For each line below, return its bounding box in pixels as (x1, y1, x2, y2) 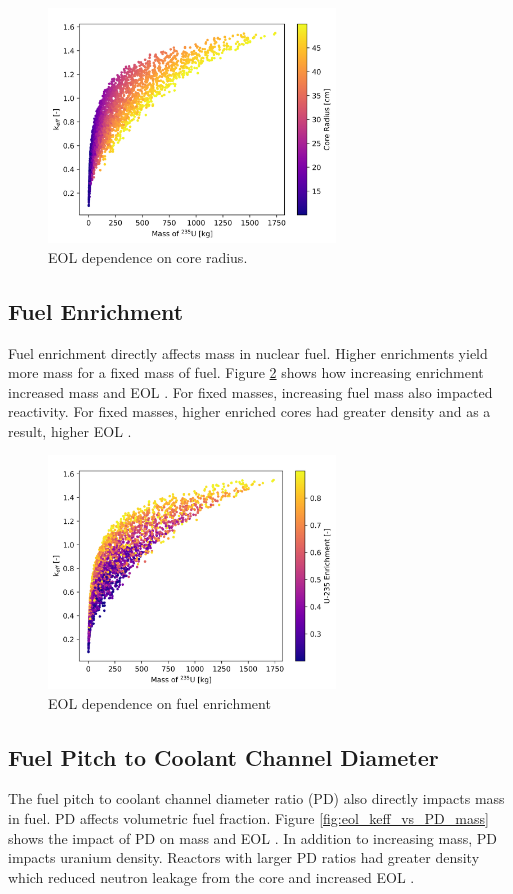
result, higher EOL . (8, 420, 132, 441)
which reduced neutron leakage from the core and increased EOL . (8, 866, 415, 887)
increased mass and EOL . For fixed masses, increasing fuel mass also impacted (8, 381, 493, 402)
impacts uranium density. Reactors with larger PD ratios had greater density (8, 847, 480, 868)
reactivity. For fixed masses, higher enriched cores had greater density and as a (8, 401, 491, 422)
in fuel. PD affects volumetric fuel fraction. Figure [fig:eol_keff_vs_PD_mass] (8, 807, 489, 828)
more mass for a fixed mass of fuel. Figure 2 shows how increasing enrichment (8, 362, 484, 383)
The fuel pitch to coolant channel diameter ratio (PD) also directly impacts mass (8, 788, 505, 809)
